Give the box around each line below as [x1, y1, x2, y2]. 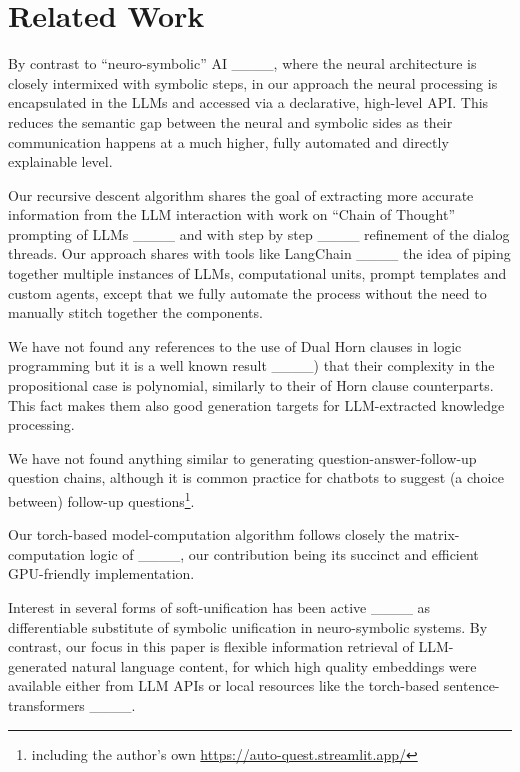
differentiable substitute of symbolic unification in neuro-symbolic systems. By [8, 616, 488, 637]
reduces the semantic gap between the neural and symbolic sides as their [8, 111, 453, 132]
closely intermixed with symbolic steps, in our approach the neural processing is [8, 72, 498, 93]
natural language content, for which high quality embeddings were [71, 655, 477, 676]
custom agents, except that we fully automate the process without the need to [8, 282, 487, 303]
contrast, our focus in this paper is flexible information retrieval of [8, 636, 414, 657]
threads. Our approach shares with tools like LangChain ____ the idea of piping [8, 243, 511, 264]
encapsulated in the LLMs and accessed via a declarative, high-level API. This [8, 92, 489, 113]
